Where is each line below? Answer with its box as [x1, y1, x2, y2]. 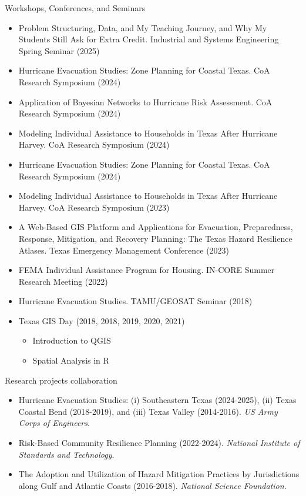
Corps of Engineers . [18, 417, 90, 429]
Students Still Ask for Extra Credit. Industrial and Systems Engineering [18, 33, 279, 45]
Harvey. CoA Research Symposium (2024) [18, 138, 170, 151]
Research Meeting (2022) [18, 275, 108, 287]
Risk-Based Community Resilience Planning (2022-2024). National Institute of [18, 437, 300, 449]
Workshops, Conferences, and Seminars [5, 2, 146, 14]
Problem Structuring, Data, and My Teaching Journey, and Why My [18, 21, 267, 34]
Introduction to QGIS [32, 334, 111, 347]
